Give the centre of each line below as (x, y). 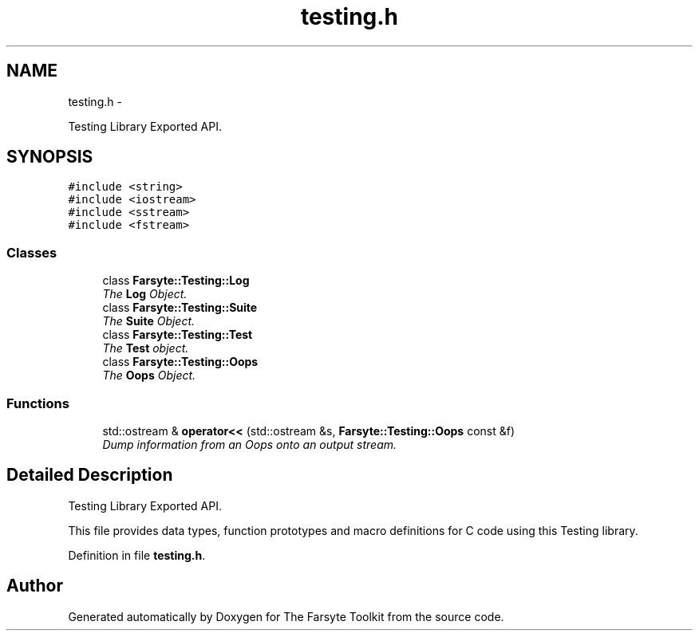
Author (35, 586)
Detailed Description (90, 475)
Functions (38, 403)
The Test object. (146, 348)
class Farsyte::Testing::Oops (180, 362)
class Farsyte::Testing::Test (178, 335)
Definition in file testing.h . (137, 555)
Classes (32, 252)
